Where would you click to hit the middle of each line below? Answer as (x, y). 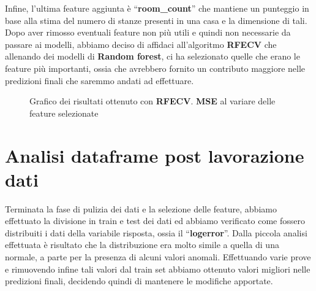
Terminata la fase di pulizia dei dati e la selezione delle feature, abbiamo (141, 208)
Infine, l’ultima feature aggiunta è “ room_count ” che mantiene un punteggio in (157, 8)
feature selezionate (64, 113)
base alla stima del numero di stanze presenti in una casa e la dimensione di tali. (156, 20)
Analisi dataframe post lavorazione (155, 155)
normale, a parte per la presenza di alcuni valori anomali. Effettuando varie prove (158, 257)
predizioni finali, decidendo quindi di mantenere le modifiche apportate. (139, 281)
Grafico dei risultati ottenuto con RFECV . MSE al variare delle (152, 101)
